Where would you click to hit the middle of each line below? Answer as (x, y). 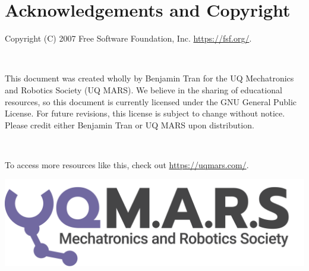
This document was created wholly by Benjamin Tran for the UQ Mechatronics (149, 78)
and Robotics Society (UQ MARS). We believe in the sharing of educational (144, 89)
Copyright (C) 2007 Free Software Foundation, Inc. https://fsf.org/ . (128, 38)
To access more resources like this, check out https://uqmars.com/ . (127, 164)
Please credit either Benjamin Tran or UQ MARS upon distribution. (130, 125)
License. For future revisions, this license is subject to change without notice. (145, 113)
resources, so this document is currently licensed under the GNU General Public (151, 101)
